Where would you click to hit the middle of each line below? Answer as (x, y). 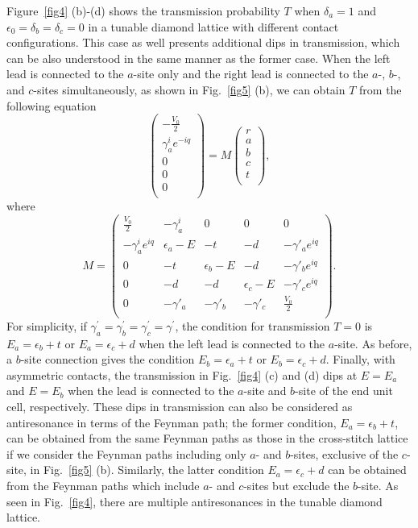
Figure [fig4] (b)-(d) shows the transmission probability (143, 10)
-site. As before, (373, 343)
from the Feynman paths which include (103, 485)
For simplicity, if (47, 325)
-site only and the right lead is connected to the (251, 74)
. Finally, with (360, 359)
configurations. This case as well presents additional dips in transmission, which (203, 42)
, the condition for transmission (252, 325)
